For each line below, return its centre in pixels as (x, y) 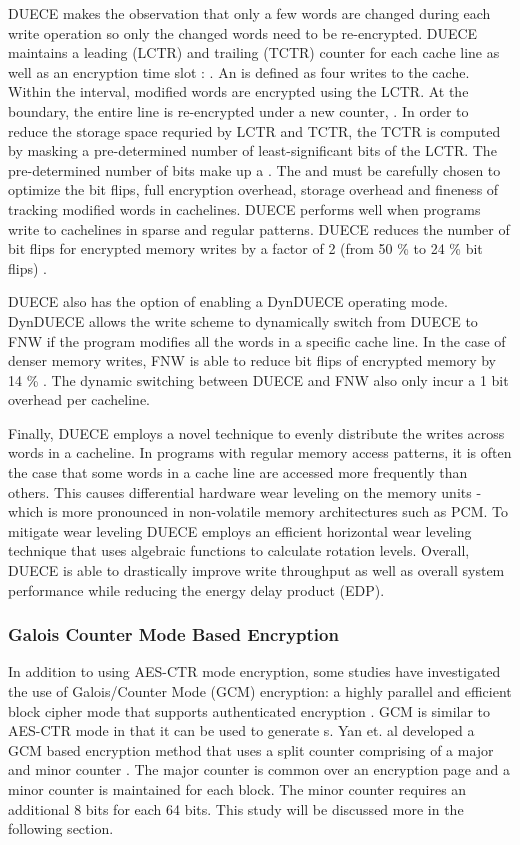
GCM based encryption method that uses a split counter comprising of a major (251, 749)
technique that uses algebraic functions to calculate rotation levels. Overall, (239, 550)
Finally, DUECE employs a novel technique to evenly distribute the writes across (256, 432)
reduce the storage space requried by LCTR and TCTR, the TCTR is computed (254, 130)
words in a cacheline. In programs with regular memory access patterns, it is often (260, 452)
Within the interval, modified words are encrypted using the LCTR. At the (238, 91)
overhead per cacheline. (79, 399)
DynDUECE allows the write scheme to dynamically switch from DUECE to (243, 320)
